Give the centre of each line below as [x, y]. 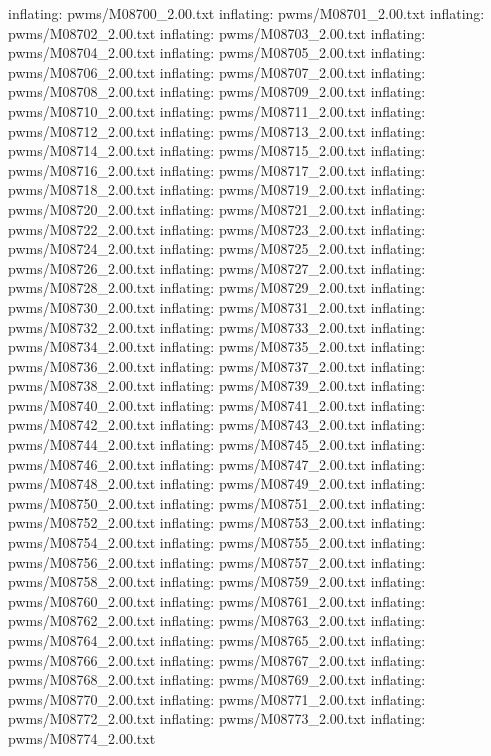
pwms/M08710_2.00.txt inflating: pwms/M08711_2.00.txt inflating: [217, 110]
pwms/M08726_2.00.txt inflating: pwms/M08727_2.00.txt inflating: [217, 267]
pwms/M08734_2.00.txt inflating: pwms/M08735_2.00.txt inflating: [217, 346]
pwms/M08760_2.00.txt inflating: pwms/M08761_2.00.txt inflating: [217, 600]
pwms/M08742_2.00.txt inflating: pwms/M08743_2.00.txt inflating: [217, 424]
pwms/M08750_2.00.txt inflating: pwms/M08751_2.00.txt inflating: [217, 502]
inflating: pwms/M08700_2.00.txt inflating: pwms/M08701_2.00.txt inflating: [246, 13]
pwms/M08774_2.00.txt [82, 737]
